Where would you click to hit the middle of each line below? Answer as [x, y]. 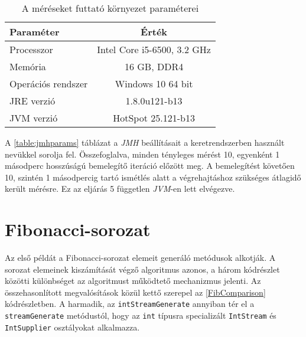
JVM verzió [34, 118]
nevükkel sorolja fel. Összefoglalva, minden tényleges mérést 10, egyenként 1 [142, 154]
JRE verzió [32, 101]
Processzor [31, 49]
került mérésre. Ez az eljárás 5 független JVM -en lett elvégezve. [120, 189]
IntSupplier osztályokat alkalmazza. [72, 327]
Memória [28, 66]
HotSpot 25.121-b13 [154, 118]
